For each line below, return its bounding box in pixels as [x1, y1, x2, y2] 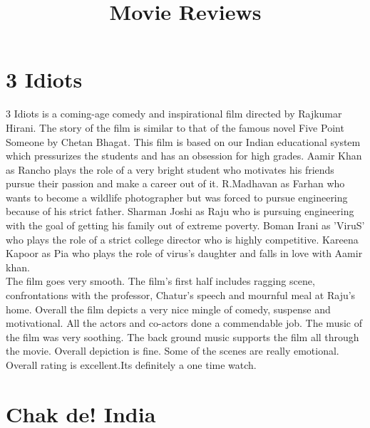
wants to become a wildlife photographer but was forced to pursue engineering [6, 189, 348, 204]
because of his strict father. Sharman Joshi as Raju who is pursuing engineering [6, 204, 354, 219]
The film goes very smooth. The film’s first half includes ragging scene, [6, 273, 315, 288]
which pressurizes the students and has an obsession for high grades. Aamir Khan [6, 148, 362, 163]
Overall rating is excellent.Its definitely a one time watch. [6, 357, 257, 372]
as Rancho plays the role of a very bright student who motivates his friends [6, 162, 334, 177]
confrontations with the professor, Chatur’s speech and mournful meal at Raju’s [6, 288, 356, 303]
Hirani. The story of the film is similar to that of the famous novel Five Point [6, 120, 344, 135]
